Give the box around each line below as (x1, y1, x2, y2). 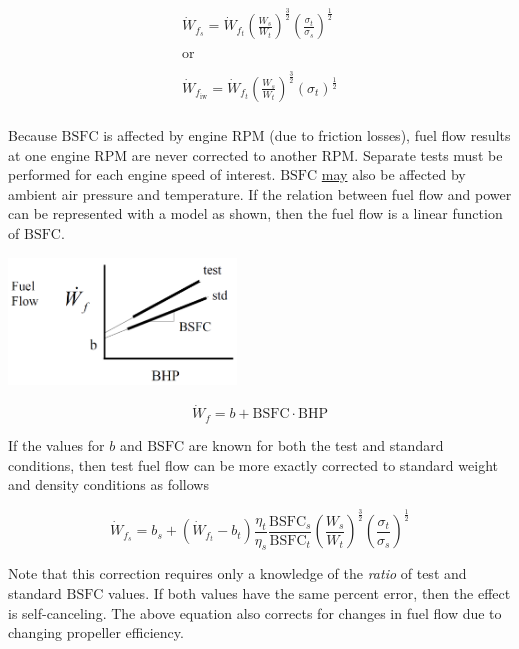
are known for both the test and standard (188, 434, 444, 455)
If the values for (8, 434, 105, 455)
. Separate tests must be (354, 144, 503, 165)
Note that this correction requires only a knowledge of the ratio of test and (8, 563, 467, 584)
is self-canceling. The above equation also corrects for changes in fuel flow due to (8, 602, 502, 623)
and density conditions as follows (8, 474, 209, 495)
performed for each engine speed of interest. (8, 164, 276, 185)
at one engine (8, 144, 90, 165)
